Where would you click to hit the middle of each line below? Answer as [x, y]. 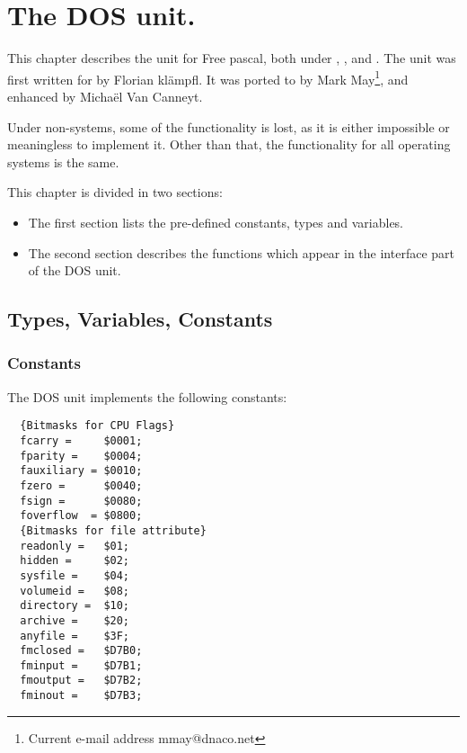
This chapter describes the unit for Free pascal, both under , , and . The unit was [232, 58]
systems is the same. [63, 161]
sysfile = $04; [75, 575]
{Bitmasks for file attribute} [113, 530]
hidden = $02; [75, 561]
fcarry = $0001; [81, 440]
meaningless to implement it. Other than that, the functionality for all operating [229, 144]
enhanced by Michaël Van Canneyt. [105, 96]
